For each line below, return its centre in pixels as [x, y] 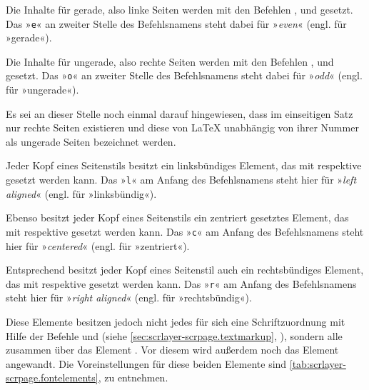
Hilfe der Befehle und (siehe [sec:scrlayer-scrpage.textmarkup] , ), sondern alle [174, 335]
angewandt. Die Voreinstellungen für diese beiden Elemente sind [146, 363]
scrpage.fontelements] [52, 377]
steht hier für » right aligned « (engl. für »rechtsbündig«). [129, 297]
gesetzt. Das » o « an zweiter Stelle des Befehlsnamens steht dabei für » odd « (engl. [184, 75]
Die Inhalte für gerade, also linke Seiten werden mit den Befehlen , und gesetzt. [180, 9]
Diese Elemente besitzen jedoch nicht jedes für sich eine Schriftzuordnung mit [176, 321]
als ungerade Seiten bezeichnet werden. [91, 141]
